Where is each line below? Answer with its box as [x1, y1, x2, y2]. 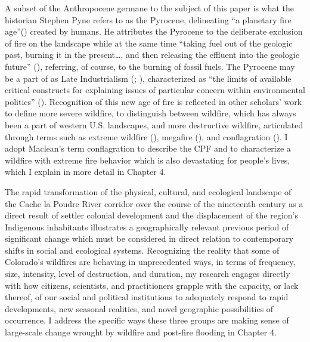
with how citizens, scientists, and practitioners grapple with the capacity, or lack [5, 279, 299, 291]
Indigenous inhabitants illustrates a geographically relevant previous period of [5, 220, 289, 233]
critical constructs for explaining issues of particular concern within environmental [5, 84, 305, 96]
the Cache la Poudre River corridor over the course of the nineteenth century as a [5, 197, 303, 209]
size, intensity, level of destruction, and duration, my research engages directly [5, 267, 290, 280]
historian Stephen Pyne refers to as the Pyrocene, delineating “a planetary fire [5, 13, 292, 26]
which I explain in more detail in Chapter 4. [5, 165, 166, 178]
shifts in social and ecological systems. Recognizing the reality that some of [5, 244, 280, 256]
